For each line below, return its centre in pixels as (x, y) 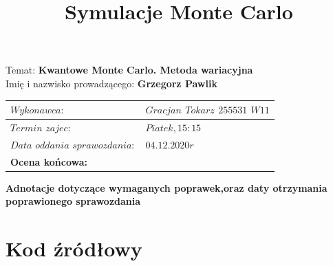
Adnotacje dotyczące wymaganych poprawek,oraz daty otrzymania (166, 187)
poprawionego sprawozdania (73, 201)
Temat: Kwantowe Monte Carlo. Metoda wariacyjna (129, 70)
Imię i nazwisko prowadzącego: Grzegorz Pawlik (111, 83)
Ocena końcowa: (49, 161)
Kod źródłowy (74, 248)
